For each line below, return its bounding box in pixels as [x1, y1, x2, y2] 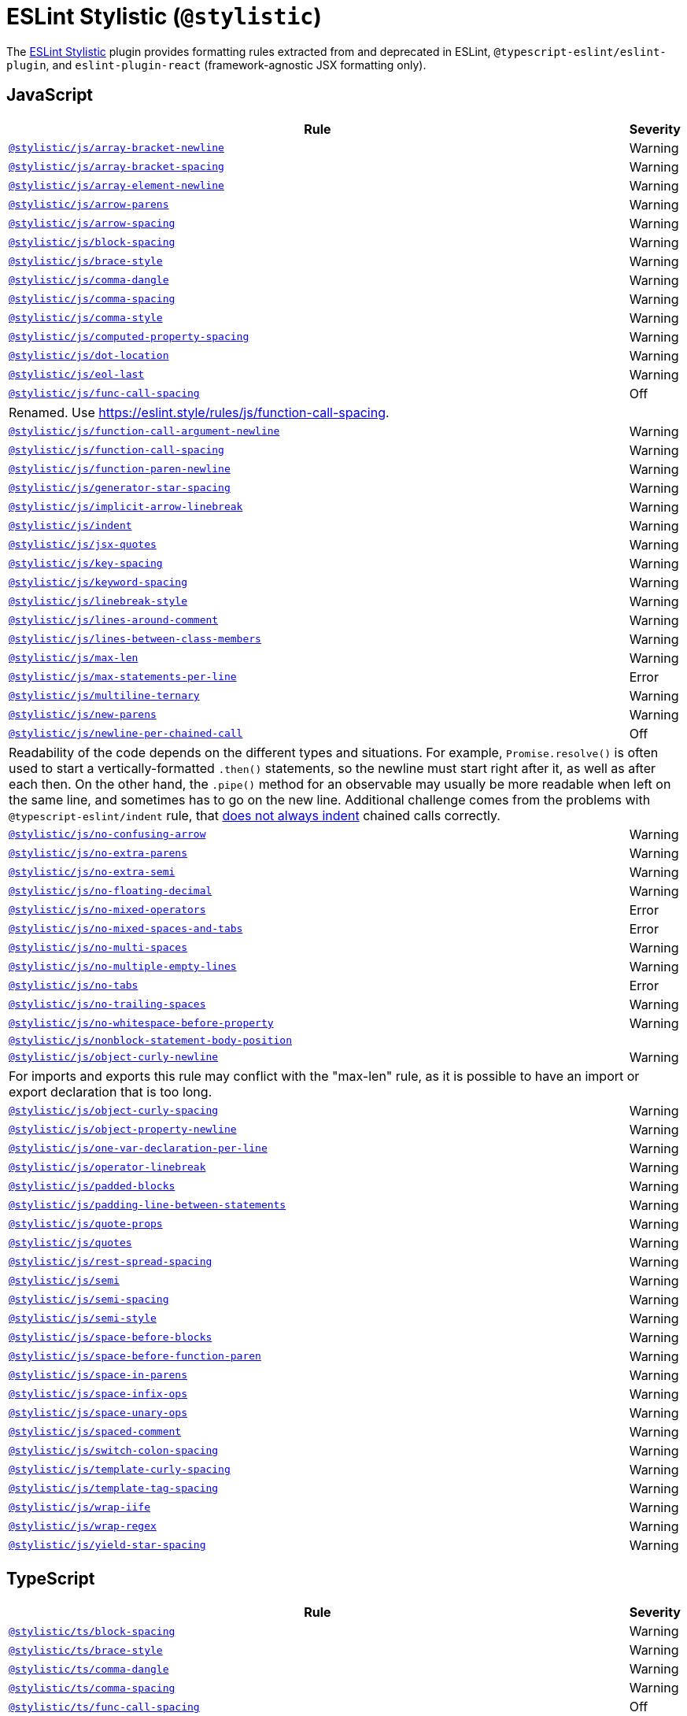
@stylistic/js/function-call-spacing [9, 444, 224, 457]
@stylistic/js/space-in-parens [9, 1369, 187, 1381]
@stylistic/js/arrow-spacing [9, 217, 175, 230]
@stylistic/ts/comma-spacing [9, 1681, 175, 1694]
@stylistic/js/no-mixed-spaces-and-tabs [9, 923, 243, 935]
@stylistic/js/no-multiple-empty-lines [9, 960, 237, 973]
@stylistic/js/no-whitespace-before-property [9, 1017, 274, 1030]
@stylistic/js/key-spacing [9, 557, 163, 570]
